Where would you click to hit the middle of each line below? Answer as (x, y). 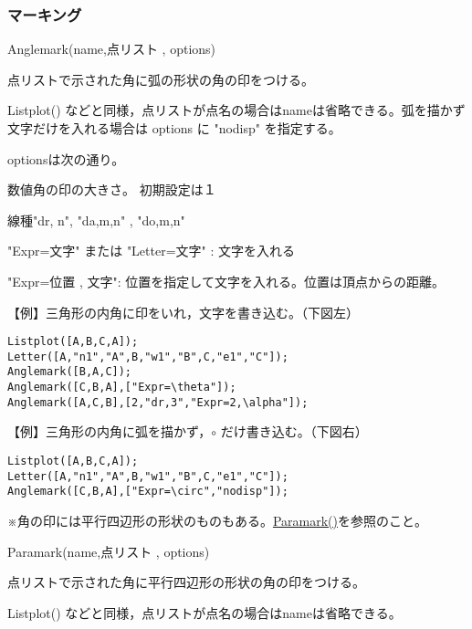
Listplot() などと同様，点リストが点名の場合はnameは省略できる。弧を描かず (236, 110)
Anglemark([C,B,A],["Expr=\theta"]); (122, 388)
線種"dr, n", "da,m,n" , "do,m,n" (96, 220)
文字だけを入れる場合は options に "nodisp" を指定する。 (174, 128)
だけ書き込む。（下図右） (294, 431)
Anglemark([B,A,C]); (70, 372)
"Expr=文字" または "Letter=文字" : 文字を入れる (152, 251)
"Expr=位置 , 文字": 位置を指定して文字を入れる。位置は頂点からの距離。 (226, 281)
